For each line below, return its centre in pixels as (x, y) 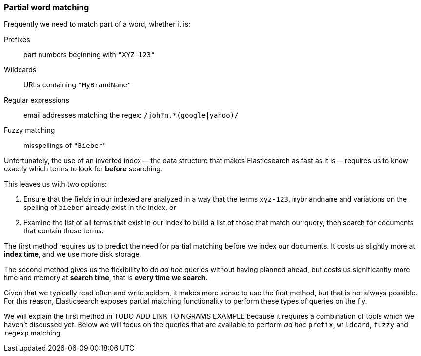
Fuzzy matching (30, 130)
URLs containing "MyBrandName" (78, 85)
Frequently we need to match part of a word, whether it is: (97, 24)
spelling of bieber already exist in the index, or (100, 208)
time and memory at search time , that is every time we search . (106, 278)
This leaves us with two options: (56, 184)
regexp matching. (33, 333)
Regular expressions (37, 100)
